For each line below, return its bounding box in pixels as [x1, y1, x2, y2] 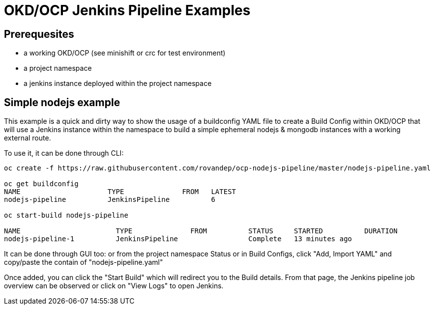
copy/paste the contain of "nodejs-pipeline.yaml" [4, 258, 163, 267]
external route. [4, 134, 51, 142]
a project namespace [24, 64, 92, 73]
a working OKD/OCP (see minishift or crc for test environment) [24, 49, 226, 57]
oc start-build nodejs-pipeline [4, 211, 128, 220]
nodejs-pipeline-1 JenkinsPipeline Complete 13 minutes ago [4, 235, 352, 243]
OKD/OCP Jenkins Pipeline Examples [4, 2, 251, 19]
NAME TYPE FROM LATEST [4, 188, 236, 196]
